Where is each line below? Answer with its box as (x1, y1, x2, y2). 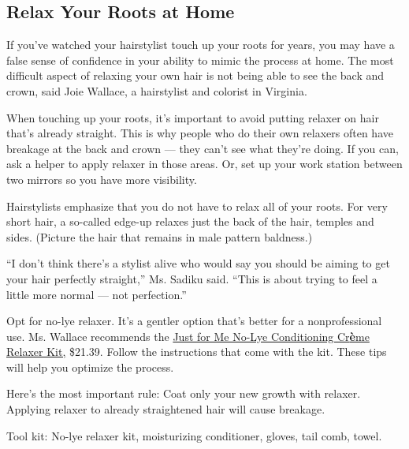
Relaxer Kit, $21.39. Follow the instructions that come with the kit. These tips (6, 343, 387, 360)
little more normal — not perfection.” (6, 286, 187, 302)
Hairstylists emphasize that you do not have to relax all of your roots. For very (6, 197, 388, 214)
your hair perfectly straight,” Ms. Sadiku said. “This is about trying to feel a (6, 270, 377, 286)
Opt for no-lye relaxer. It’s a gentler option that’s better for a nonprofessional (6, 312, 382, 329)
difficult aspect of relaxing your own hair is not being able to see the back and (6, 67, 385, 84)
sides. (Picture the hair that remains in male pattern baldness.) (6, 228, 313, 245)
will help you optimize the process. (6, 358, 174, 375)
